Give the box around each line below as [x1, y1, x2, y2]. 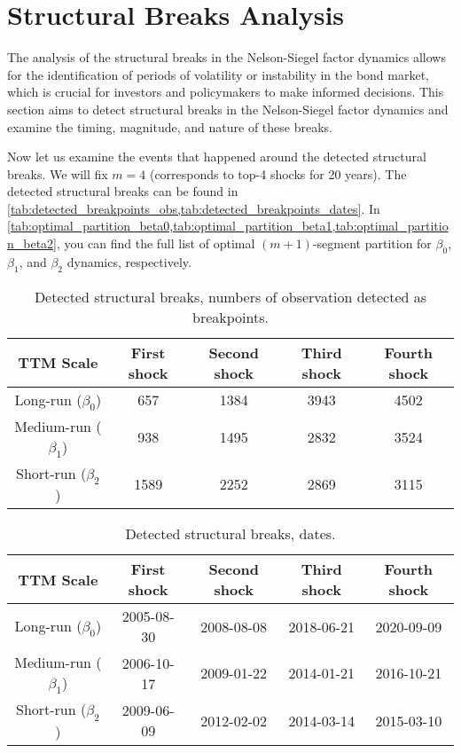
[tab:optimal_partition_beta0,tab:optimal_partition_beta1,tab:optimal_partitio [7, 216, 449, 235]
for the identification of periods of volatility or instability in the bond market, [7, 65, 429, 83]
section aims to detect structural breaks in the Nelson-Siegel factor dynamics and [7, 99, 449, 118]
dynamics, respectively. [66, 252, 191, 271]
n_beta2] [7, 234, 58, 253]
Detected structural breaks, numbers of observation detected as [34, 286, 427, 307]
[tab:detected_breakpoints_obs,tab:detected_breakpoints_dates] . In [7, 199, 380, 217]
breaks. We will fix [7, 164, 108, 183]
